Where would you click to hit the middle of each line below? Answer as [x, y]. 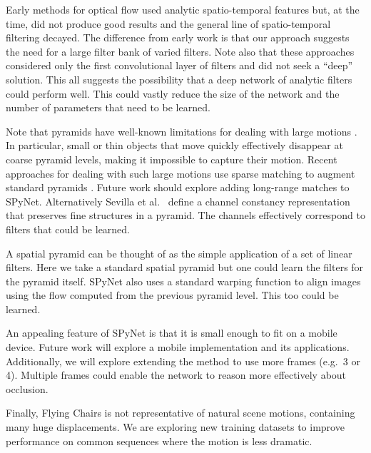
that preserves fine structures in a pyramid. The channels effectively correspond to [185, 215]
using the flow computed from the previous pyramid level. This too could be [172, 295]
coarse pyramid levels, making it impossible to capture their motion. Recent [172, 159]
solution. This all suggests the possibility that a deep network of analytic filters [179, 79]
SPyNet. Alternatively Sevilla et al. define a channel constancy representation [178, 201]
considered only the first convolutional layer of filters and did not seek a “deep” [179, 65]
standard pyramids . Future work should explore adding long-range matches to [178, 187]
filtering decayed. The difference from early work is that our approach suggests [178, 37]
